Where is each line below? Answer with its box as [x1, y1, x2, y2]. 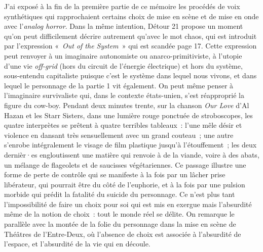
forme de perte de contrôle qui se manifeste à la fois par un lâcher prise [4, 169, 226, 180]
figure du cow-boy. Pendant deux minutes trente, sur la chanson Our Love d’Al [4, 99, 249, 110]
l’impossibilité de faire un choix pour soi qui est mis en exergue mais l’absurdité [4, 198, 252, 209]
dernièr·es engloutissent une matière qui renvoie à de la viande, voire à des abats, [4, 149, 259, 160]
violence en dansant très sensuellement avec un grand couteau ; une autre [4, 129, 234, 140]
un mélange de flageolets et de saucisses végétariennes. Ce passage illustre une [4, 159, 246, 170]
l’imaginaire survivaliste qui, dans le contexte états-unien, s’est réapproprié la [4, 90, 244, 100]
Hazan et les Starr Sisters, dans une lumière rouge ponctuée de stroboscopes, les [4, 110, 253, 120]
